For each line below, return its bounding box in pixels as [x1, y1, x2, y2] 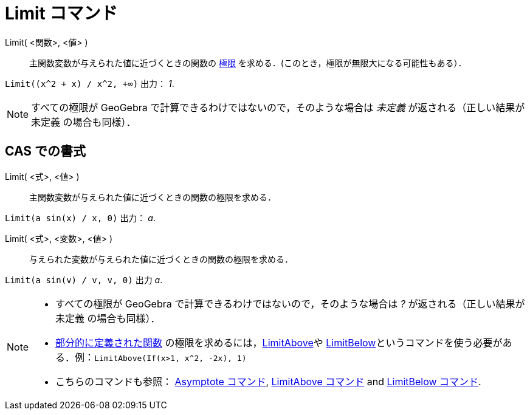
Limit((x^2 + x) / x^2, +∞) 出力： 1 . [5, 78, 174, 89]
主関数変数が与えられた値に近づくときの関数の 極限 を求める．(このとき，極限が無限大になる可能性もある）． [29, 57, 467, 68]
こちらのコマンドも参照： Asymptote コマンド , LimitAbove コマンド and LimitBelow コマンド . [55, 375, 481, 388]
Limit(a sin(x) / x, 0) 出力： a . [5, 212, 156, 223]
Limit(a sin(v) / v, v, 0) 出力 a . [5, 274, 163, 285]
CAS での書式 [5, 143, 86, 159]
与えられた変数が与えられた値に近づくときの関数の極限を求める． [29, 253, 293, 264]
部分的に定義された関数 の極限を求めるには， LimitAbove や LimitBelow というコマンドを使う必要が [55, 336, 503, 349]
